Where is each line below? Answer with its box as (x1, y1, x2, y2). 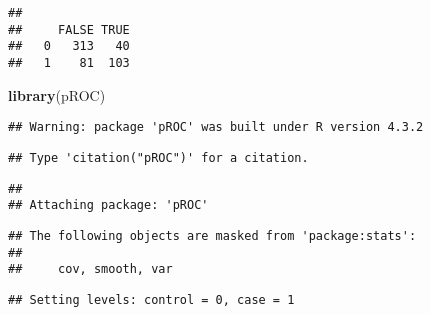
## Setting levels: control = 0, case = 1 (8, 292, 295, 307)
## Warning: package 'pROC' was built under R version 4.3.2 (8, 120, 424, 135)
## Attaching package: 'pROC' (8, 198, 209, 213)
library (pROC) (8, 84, 106, 105)
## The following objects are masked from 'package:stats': (8, 228, 417, 243)
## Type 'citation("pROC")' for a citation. (8, 150, 309, 165)
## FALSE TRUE (8, 22, 130, 37)
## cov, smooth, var (8, 262, 173, 277)
